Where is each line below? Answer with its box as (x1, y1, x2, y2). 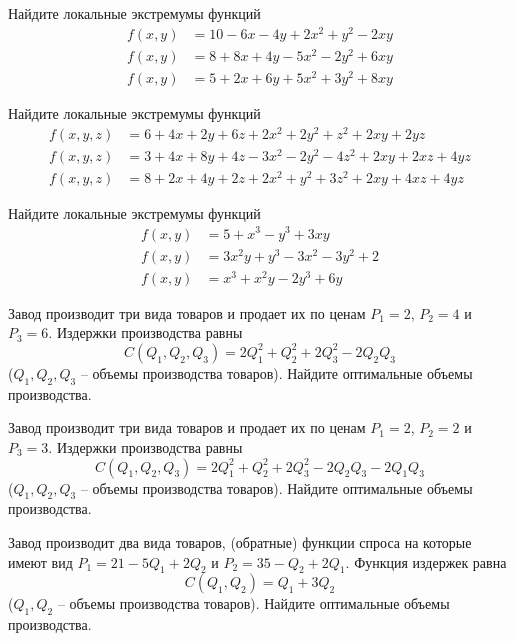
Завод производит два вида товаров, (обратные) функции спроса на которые (8, 531, 472, 552)
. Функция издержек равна (345, 551, 507, 572)
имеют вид (8, 551, 73, 572)
